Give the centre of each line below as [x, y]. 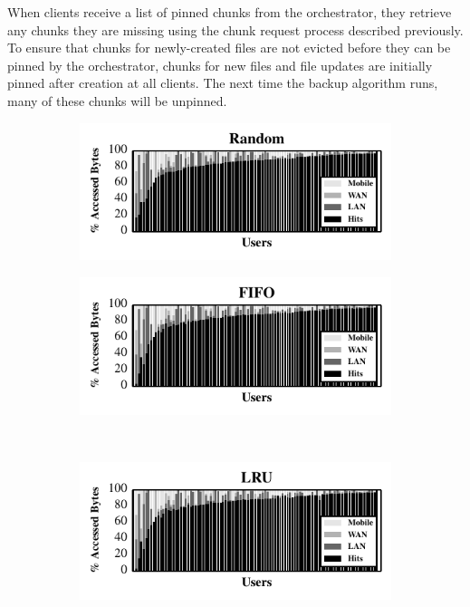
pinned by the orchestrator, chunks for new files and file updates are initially [220, 65]
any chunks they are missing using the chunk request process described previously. [235, 29]
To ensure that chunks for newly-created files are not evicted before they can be [229, 48]
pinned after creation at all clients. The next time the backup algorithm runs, [223, 83]
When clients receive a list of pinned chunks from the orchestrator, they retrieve [230, 12]
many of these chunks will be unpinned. [117, 100]
